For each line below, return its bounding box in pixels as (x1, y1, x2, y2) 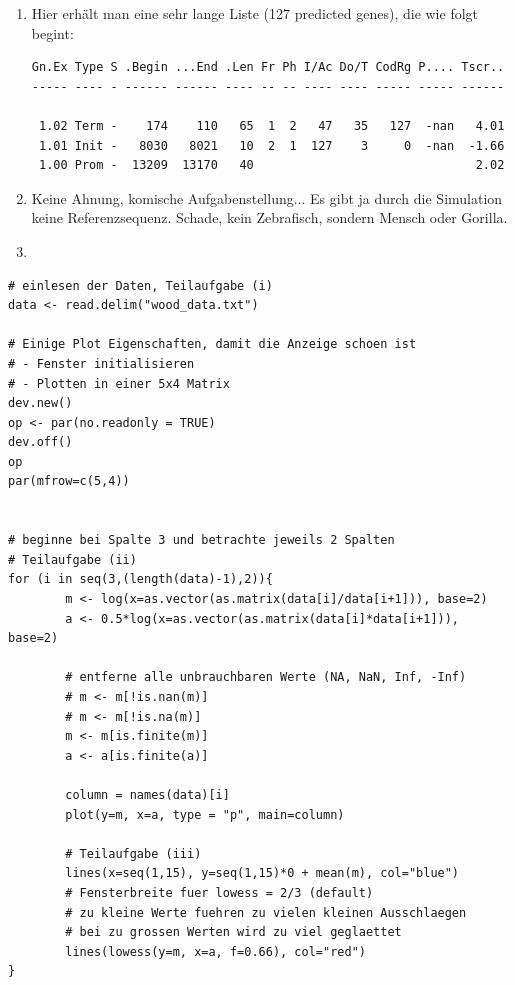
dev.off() (8, 435, 73, 450)
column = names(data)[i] (65, 787, 230, 802)
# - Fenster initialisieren (8, 356, 195, 371)
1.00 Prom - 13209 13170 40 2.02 (38, 158, 505, 173)
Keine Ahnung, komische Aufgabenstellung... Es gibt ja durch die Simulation (31, 187, 503, 208)
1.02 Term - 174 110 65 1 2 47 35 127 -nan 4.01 (38, 118, 505, 133)
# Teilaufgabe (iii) (65, 846, 202, 861)
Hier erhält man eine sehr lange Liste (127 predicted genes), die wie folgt (31, 3, 479, 23)
